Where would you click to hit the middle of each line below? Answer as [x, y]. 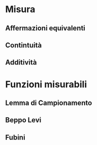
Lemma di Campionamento [49, 103]
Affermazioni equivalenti [45, 28]
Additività [21, 63]
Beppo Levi [23, 120]
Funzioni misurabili [46, 84]
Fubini [15, 137]
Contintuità [24, 45]
